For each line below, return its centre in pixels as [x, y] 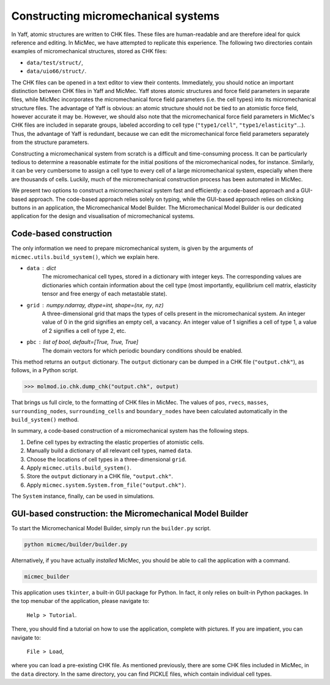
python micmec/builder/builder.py [76, 545]
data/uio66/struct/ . [57, 71]
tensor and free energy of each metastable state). [105, 294]
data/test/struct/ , [55, 62]
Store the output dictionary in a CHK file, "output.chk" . [100, 476]
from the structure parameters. [50, 142]
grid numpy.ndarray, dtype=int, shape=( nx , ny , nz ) [95, 305]
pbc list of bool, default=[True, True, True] [82, 342]
